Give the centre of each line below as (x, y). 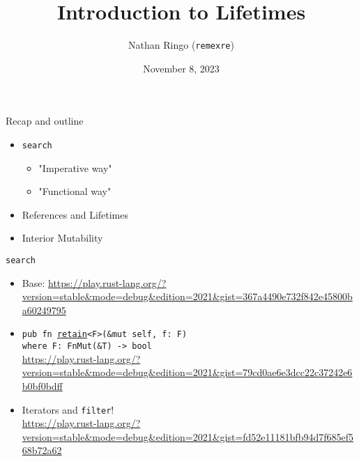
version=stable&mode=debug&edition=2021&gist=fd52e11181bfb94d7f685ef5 (188, 436)
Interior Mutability (62, 238)
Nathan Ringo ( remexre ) (181, 45)
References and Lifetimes (75, 214)
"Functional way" (75, 191)
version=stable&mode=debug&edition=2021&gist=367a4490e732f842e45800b (187, 296)
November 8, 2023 (181, 68)
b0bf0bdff (42, 385)
